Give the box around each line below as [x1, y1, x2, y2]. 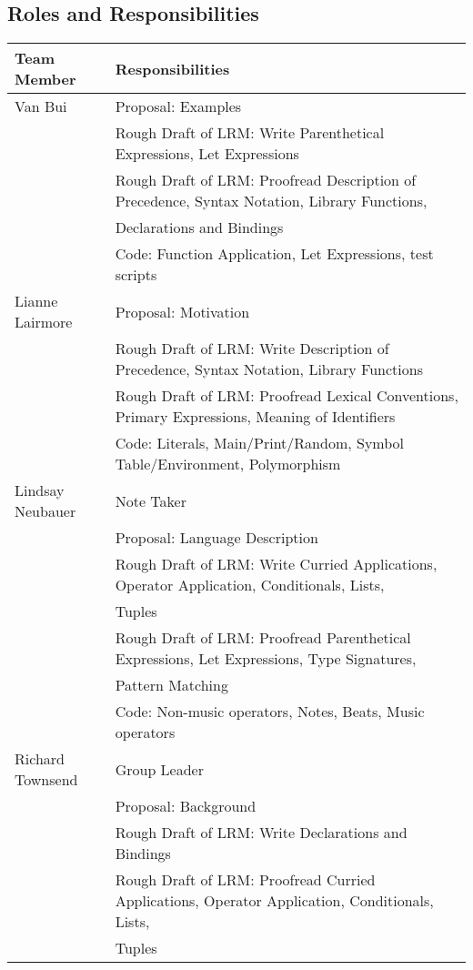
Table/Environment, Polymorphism [115, 453, 341, 475]
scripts [115, 264, 157, 286]
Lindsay [15, 480, 65, 501]
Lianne [15, 290, 58, 312]
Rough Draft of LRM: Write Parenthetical [115, 122, 385, 144]
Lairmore [15, 311, 73, 333]
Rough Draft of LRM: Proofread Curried [115, 869, 376, 891]
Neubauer [15, 500, 76, 522]
